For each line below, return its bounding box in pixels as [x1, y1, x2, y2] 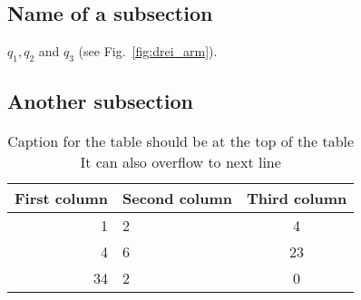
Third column [246, 188, 347, 209]
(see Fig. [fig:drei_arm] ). [78, 42, 218, 61]
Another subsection [7, 87, 193, 115]
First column [15, 188, 109, 209]
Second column [122, 188, 232, 209]
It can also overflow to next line [80, 151, 281, 173]
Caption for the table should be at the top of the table [7, 131, 355, 152]
